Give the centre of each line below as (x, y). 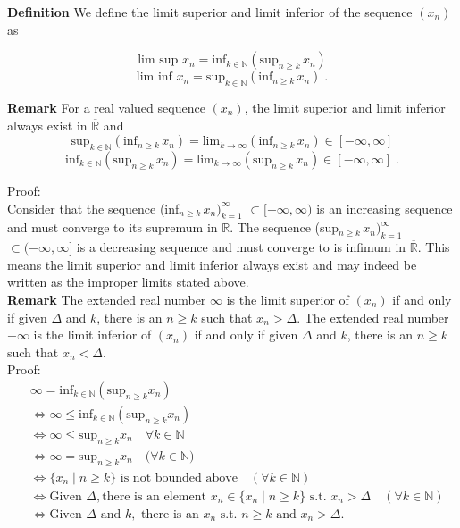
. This (434, 247)
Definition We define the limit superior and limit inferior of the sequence (210, 12)
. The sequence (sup (284, 227)
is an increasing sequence (385, 208)
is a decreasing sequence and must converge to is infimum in (241, 247)
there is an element (154, 496)
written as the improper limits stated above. (128, 282)
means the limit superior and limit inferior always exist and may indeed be (212, 264)
